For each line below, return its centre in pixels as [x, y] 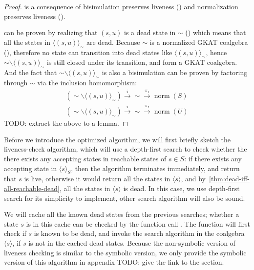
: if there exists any [213, 158]
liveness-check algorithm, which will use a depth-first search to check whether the [126, 149]
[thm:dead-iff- [229, 179]
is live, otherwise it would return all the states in [97, 179]
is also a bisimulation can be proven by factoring [175, 72]
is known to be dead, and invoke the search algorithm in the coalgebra [139, 233]
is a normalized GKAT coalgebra [199, 42]
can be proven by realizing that [51, 32]
